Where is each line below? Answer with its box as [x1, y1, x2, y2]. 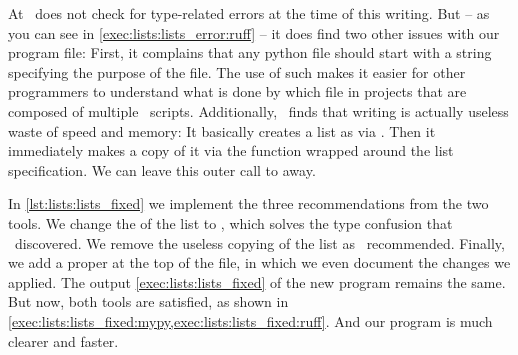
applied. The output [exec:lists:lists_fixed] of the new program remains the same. [8, 271, 506, 292]
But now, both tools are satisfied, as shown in [8, 291, 289, 312]
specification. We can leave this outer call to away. [8, 159, 316, 180]
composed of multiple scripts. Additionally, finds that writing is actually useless [8, 100, 509, 121]
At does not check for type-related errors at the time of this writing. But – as [8, 3, 490, 23]
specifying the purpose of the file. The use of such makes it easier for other [8, 61, 466, 82]
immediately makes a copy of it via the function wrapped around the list [8, 140, 454, 161]
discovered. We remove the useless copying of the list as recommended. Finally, [14, 232, 505, 253]
